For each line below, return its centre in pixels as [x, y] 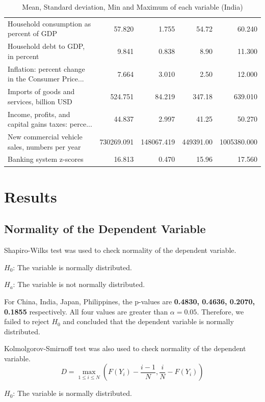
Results [31, 196]
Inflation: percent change [46, 68]
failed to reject [27, 321]
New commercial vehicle [45, 137]
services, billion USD [40, 101]
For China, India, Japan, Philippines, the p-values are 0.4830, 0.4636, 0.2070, [130, 301]
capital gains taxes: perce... [50, 124]
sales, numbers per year [44, 146]
